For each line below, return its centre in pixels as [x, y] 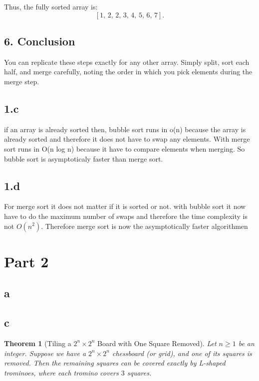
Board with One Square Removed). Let [157, 343]
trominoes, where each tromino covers [61, 372]
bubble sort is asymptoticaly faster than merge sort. [84, 158]
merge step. [22, 81]
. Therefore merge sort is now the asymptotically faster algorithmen [144, 226]
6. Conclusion [40, 41]
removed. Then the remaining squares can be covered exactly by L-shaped [115, 363]
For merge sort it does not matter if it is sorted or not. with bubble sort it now [125, 206]
